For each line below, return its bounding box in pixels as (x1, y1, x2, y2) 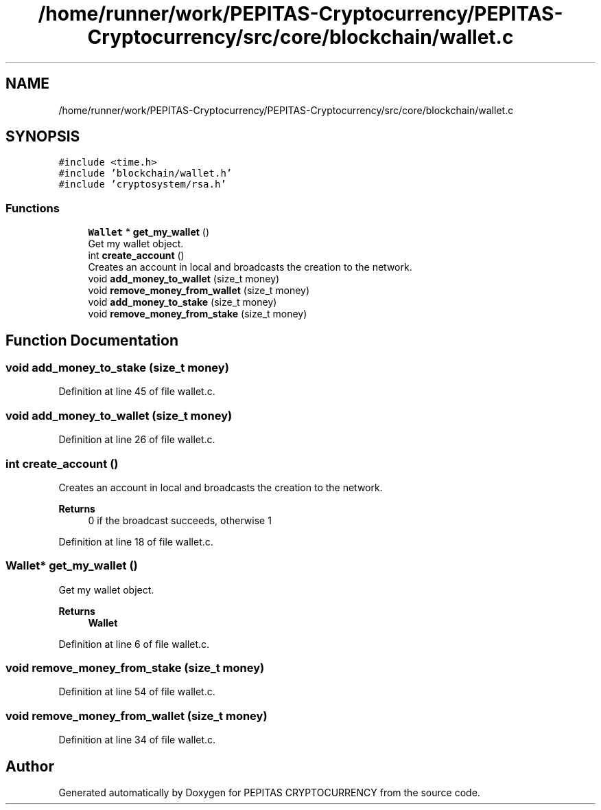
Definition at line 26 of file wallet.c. (58, 434, 215, 446)
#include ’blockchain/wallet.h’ (58, 168, 233, 179)
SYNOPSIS (5, 128, 80, 146)
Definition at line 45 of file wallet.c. (58, 385, 215, 398)
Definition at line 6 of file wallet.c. (58, 638, 210, 650)
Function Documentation (5, 331, 178, 349)
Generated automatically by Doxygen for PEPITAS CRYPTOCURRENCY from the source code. (58, 787, 480, 798)
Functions (5, 201, 60, 215)
